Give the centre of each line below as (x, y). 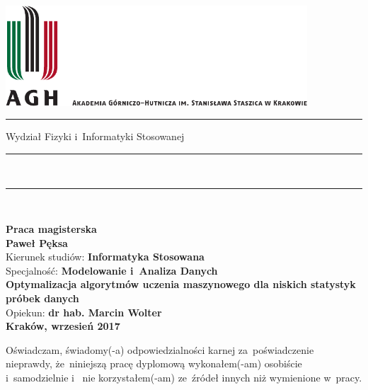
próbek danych (42, 298)
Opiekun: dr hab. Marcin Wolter (84, 312)
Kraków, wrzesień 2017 (63, 326)
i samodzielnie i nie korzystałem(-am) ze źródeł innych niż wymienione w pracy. (184, 378)
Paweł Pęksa (37, 242)
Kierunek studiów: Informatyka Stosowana (105, 257)
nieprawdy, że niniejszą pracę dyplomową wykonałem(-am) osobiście (154, 363)
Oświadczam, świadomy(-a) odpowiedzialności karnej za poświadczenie (160, 349)
